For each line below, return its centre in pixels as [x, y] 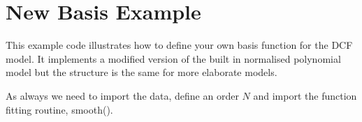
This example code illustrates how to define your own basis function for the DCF [179, 45]
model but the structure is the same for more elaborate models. [142, 72]
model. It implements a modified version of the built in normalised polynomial [173, 58]
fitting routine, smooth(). [59, 109]
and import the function [305, 95]
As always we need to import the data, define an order [122, 95]
